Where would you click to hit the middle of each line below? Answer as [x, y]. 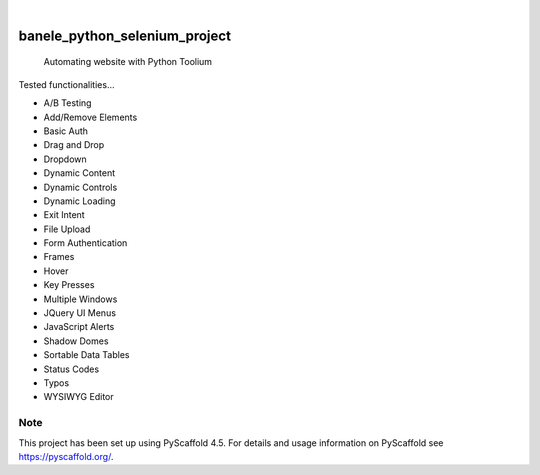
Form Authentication [85, 243]
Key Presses [69, 285]
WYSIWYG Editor [78, 397]
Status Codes [71, 369]
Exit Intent [64, 215]
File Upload [67, 229]
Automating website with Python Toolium [128, 62]
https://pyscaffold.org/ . [66, 456]
